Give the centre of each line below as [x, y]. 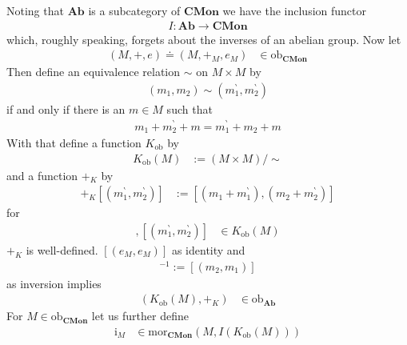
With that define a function [74, 143]
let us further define [140, 316]
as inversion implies [54, 283]
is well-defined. [62, 249]
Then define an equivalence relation [94, 72]
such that [190, 108]
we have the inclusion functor [295, 10]
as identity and [208, 249]
